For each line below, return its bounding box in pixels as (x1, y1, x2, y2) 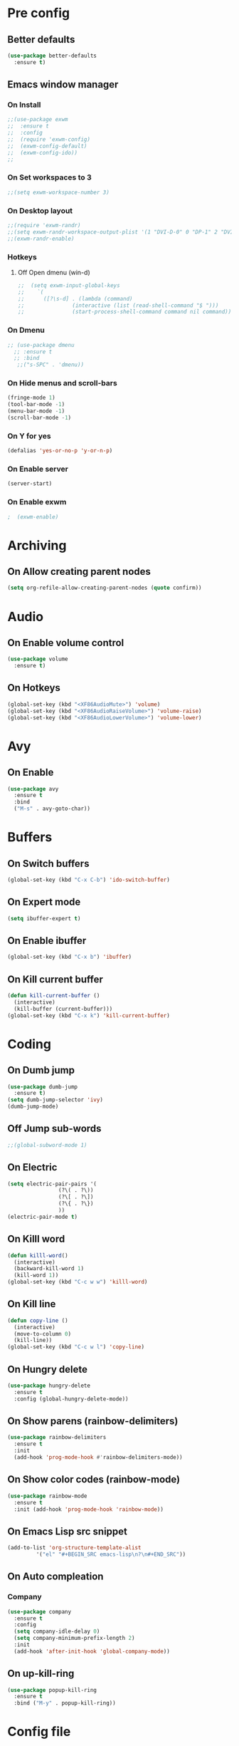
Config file (7, 1724, 71, 1740)
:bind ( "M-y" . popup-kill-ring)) (14, 1700, 116, 1707)
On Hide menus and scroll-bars (7, 378, 117, 388)
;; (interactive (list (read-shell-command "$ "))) (17, 301, 219, 309)
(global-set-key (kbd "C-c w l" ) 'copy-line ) (7, 1344, 144, 1351)
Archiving (7, 537, 67, 554)
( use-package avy (7, 785, 59, 792)
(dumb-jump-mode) (7, 1103, 59, 1111)
